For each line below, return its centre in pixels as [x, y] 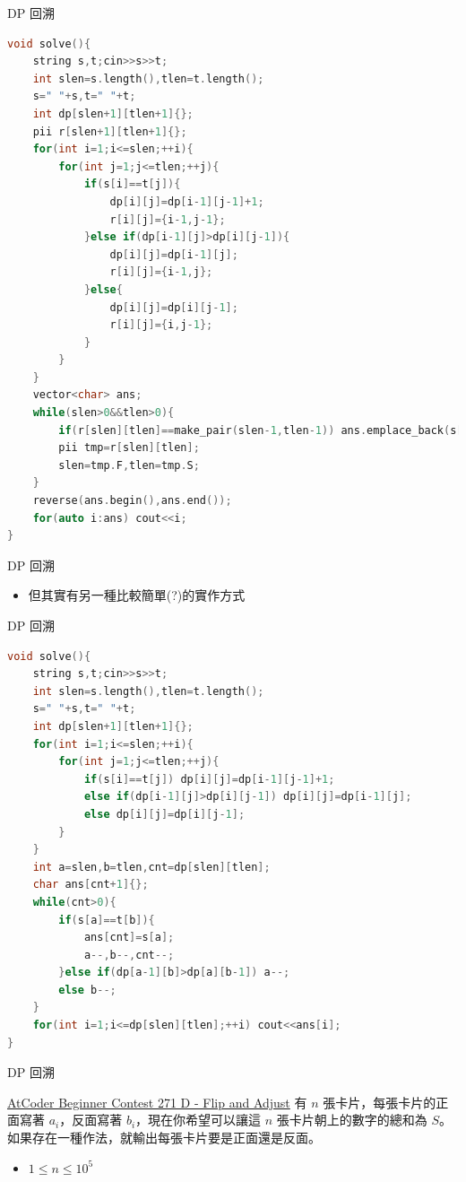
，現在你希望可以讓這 [198, 1120]
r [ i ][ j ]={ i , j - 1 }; [161, 325]
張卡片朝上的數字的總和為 [352, 1120]
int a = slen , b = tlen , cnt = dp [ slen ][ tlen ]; [151, 867]
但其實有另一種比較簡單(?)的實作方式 [137, 595]
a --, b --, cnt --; [129, 955]
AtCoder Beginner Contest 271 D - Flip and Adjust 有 [157, 1102]
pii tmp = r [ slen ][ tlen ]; [129, 448]
